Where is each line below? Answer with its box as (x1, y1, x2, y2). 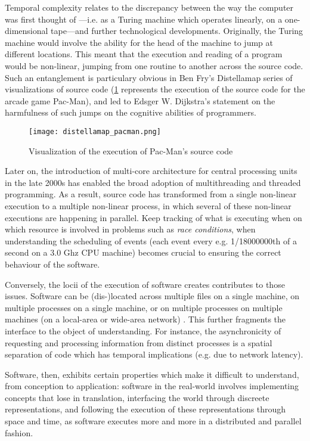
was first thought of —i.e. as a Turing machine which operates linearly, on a (5, 13, 283, 25)
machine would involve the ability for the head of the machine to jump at (5, 36, 273, 48)
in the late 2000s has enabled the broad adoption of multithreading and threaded (5, 176, 301, 188)
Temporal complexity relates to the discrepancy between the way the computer (5, 1, 294, 13)
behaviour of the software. (5, 257, 100, 270)
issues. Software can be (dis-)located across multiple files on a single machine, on (5, 290, 300, 302)
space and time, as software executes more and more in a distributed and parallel (5, 415, 302, 427)
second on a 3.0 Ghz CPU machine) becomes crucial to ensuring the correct (5, 246, 281, 259)
